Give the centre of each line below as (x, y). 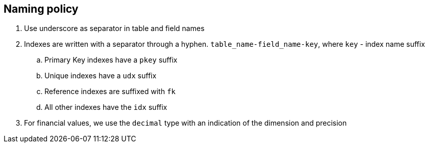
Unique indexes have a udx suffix (101, 76)
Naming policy (41, 9)
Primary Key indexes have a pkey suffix (111, 60)
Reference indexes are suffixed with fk (110, 92)
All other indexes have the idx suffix (106, 107)
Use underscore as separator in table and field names (114, 28)
